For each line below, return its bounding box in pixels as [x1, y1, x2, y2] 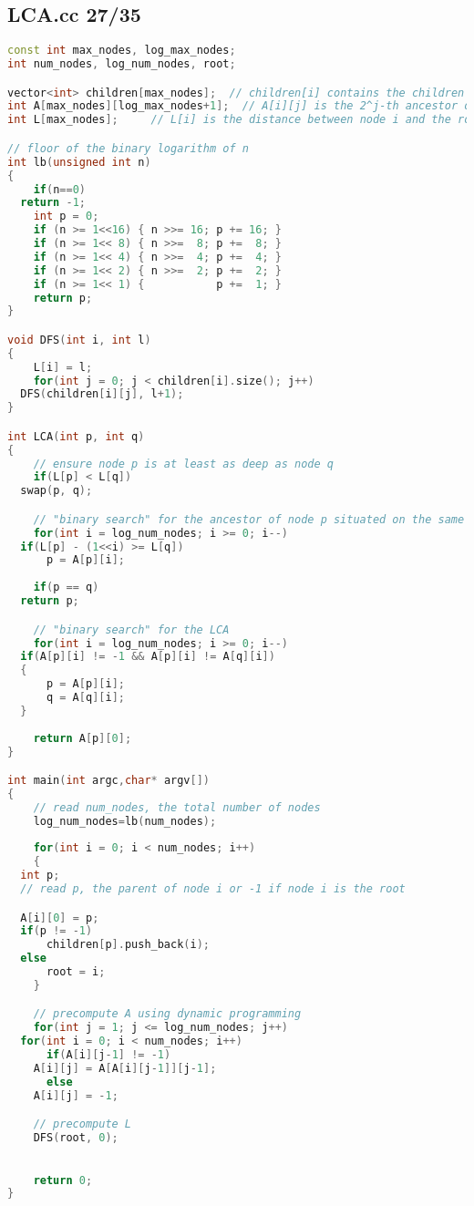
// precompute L [33, 1118, 132, 1131]
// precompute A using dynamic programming [33, 1007, 302, 1021]
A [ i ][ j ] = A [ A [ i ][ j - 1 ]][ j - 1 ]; [33, 1061, 217, 1075]
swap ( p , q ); [20, 484, 93, 498]
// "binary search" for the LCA [33, 623, 230, 636]
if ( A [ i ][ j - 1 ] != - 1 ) [46, 1048, 171, 1062]
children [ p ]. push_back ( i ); [46, 938, 211, 952]
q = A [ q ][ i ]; [46, 691, 125, 705]
